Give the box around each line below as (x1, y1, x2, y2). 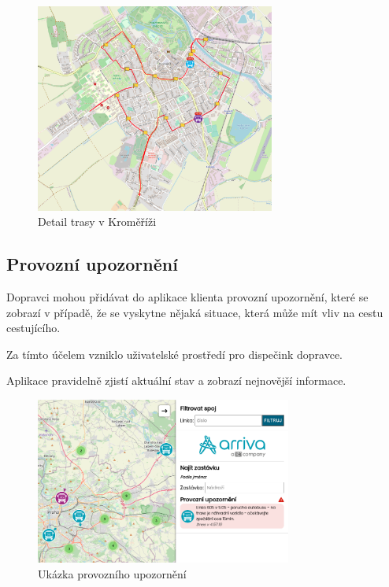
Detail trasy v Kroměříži (38, 213, 157, 230)
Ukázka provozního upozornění (38, 565, 187, 581)
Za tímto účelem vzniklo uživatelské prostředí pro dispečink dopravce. (6, 345, 343, 362)
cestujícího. (6, 319, 61, 336)
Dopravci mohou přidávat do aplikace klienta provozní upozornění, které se (6, 289, 369, 305)
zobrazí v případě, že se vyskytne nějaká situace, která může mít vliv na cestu (6, 304, 383, 320)
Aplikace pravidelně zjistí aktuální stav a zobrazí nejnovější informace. (6, 372, 346, 389)
